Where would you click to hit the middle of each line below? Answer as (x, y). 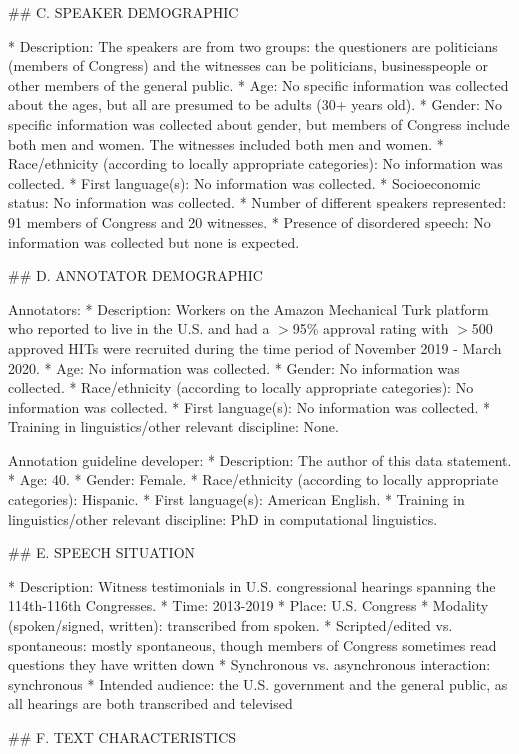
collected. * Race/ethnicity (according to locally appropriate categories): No (241, 387)
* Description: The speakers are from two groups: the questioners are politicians (253, 45)
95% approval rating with (370, 328)
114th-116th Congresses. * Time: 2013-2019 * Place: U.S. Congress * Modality (248, 605)
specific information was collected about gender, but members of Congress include (259, 123)
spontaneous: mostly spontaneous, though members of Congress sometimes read (252, 644)
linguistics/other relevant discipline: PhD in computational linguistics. (223, 518)
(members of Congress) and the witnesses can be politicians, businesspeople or (248, 65)
